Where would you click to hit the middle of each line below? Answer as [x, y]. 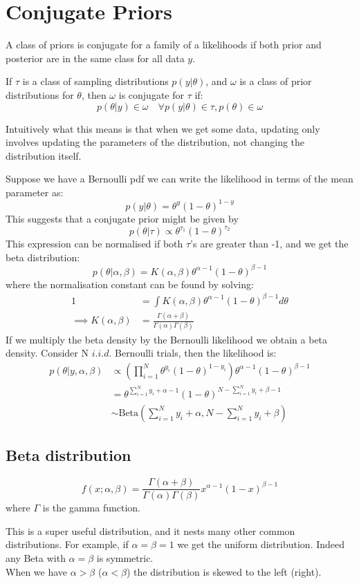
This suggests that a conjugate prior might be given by [122, 218]
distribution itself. [44, 155]
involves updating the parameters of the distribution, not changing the [155, 142]
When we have [37, 571]
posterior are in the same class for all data [95, 58]
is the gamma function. [92, 508]
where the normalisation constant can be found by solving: [130, 284]
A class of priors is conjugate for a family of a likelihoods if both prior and [164, 45]
